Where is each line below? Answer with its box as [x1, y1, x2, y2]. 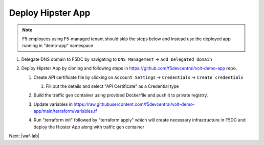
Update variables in [33, 101, 73, 107]
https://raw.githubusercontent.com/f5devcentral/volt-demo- [73, 101, 195, 107]
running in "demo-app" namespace [22, 43, 93, 48]
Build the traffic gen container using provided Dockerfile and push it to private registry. [33, 92, 208, 98]
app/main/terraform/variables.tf [33, 108, 97, 114]
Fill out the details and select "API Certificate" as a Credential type [45, 83, 179, 89]
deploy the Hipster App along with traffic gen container [33, 124, 145, 130]
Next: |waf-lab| [9, 133, 40, 139]
